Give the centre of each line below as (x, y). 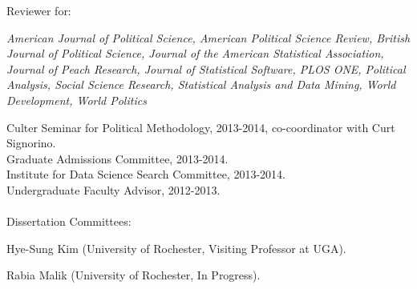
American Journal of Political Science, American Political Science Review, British (208, 37)
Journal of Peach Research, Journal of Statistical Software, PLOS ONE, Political (206, 68)
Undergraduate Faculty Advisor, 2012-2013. (113, 189)
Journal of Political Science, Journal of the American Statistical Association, (195, 53)
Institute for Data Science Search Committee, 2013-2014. (146, 174)
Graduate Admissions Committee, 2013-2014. (117, 158)
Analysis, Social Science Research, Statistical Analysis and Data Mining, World (201, 84)
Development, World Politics (77, 100)
